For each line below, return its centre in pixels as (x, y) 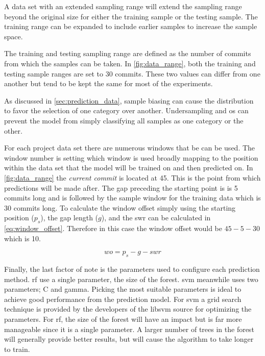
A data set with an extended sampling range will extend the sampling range (123, 6)
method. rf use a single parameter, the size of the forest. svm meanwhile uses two (131, 279)
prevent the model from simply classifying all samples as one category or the (124, 120)
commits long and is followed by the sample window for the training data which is (132, 198)
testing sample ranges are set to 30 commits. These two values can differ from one (132, 73)
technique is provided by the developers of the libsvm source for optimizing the (128, 309)
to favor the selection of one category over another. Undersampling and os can (126, 110)
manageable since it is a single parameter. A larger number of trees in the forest (129, 329)
